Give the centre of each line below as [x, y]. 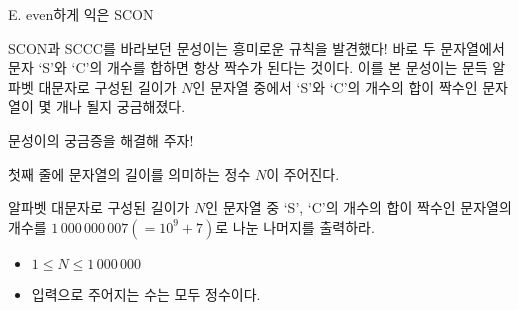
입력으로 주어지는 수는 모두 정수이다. [146, 293]
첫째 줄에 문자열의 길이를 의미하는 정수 [129, 173]
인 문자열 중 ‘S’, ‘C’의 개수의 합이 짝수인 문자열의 [358, 207]
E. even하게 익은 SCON [81, 14]
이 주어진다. [303, 173]
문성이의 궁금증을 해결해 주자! [101, 139]
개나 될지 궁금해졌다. [120, 106]
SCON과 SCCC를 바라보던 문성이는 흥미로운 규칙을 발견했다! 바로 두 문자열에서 [256, 47]
